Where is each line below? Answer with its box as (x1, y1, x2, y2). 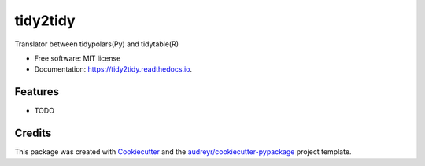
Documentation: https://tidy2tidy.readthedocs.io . (34, 65, 193, 74)
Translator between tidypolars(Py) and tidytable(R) (14, 39, 179, 49)
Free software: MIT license (34, 53, 121, 63)
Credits (14, 127, 52, 140)
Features (14, 85, 59, 98)
